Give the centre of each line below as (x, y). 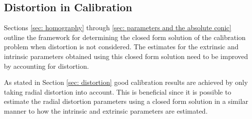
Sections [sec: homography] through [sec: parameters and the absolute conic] (118, 28)
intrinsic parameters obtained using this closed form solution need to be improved (126, 56)
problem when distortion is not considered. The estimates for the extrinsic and (121, 47)
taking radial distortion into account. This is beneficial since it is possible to (118, 91)
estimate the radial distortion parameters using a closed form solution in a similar (126, 101)
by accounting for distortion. (47, 66)
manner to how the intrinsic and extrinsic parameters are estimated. (106, 110)
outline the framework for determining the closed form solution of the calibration (125, 37)
